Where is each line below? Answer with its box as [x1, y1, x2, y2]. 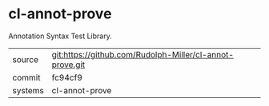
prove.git [51, 59, 86, 70]
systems [12, 84, 44, 96]
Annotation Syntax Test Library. [8, 31, 112, 41]
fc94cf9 [51, 72, 82, 83]
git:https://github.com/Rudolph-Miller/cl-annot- [51, 49, 235, 60]
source [12, 53, 38, 65]
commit [12, 72, 41, 83]
